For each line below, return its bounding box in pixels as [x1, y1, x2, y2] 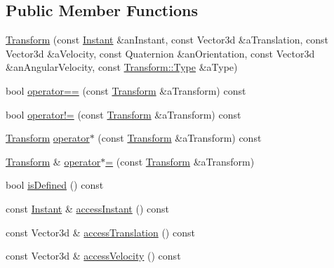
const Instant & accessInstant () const [6, 201, 169, 215]
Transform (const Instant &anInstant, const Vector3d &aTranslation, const [6, 32, 329, 47]
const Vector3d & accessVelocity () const [6, 248, 181, 263]
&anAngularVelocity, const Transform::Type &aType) [6, 60, 238, 74]
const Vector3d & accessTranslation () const [6, 225, 195, 239]
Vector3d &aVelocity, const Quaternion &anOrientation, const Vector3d [6, 46, 315, 60]
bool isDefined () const [6, 177, 104, 192]
